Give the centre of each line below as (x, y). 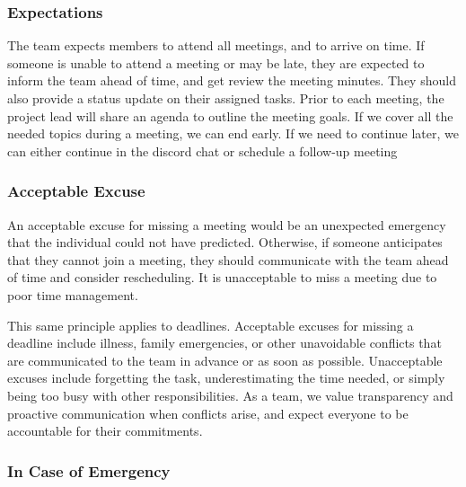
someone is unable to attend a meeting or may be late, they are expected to (216, 62)
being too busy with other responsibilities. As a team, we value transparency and (230, 395)
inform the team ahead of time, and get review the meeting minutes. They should (232, 80)
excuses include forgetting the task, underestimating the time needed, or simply (226, 378)
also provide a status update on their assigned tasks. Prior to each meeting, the (226, 98)
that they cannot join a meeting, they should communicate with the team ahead (228, 259)
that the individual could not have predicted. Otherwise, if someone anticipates (225, 242)
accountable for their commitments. (105, 431)
